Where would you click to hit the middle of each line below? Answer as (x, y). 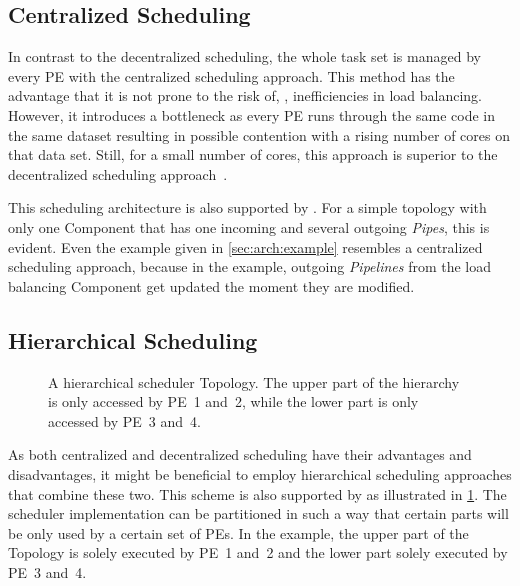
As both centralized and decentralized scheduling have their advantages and (240, 454)
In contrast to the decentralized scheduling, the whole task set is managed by (244, 56)
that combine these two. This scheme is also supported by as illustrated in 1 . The (257, 493)
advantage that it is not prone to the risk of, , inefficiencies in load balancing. (245, 95)
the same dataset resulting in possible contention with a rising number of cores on (259, 134)
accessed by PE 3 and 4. (124, 420)
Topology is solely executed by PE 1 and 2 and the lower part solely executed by (258, 552)
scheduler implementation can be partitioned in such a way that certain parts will (258, 513)
